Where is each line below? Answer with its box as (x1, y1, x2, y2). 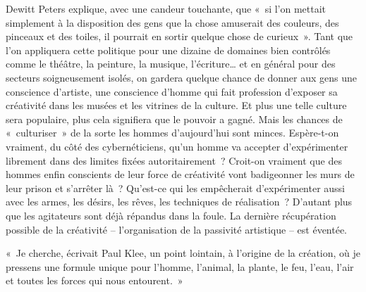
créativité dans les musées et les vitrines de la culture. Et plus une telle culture (6, 98, 347, 113)
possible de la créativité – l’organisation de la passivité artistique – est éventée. (6, 222, 348, 236)
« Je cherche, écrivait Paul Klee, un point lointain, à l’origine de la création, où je (6, 246, 361, 260)
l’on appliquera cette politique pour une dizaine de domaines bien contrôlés (6, 42, 331, 57)
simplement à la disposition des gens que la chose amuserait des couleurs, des (6, 15, 339, 30)
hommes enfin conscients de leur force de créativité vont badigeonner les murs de (6, 167, 355, 182)
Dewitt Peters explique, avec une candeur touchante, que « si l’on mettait (6, 1, 327, 15)
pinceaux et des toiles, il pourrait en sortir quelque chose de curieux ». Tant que (6, 29, 353, 44)
